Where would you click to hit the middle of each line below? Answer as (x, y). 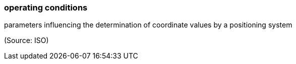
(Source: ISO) (26, 40)
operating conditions (46, 7)
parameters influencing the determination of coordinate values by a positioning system (148, 25)
